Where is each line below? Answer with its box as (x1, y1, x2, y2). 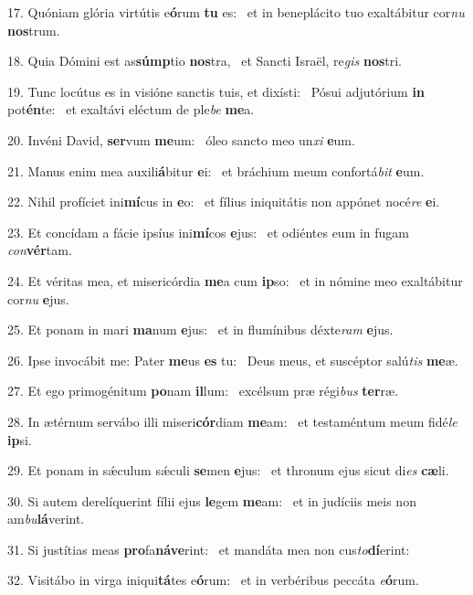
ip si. (7, 430, 32, 449)
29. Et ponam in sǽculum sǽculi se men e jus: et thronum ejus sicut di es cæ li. (7, 461, 449, 480)
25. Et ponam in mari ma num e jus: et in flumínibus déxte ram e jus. (7, 320, 394, 339)
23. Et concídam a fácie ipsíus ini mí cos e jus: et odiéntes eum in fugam (7, 222, 410, 241)
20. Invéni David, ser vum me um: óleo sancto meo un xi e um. (7, 130, 355, 149)
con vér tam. (7, 240, 72, 260)
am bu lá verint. (7, 509, 85, 528)
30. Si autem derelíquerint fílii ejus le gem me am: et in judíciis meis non (7, 491, 416, 510)
